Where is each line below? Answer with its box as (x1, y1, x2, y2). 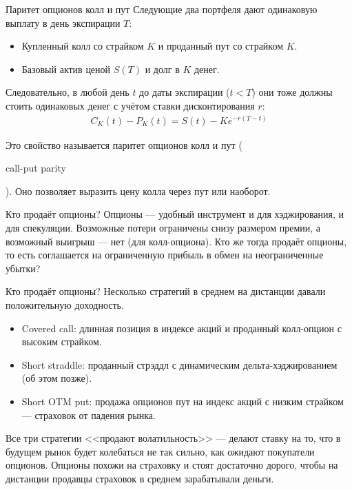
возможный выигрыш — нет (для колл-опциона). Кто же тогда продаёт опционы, (6, 234, 347, 248)
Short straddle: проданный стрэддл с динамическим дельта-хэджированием (21, 357, 338, 371)
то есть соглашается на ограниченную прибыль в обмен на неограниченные (6, 247, 324, 262)
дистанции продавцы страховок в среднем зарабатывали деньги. (6, 471, 274, 485)
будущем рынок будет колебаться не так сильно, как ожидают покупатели (6, 444, 315, 458)
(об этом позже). (21, 371, 92, 385)
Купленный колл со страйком (21, 39, 144, 53)
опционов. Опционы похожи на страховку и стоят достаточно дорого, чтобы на (6, 458, 338, 472)
